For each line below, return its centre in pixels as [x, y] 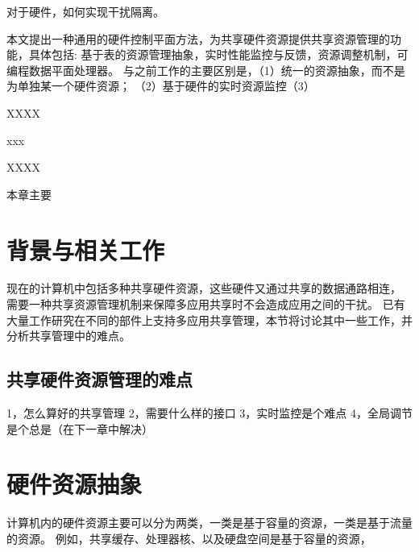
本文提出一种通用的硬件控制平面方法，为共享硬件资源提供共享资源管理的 [198, 38]
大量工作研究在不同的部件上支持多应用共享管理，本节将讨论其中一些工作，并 [209, 320]
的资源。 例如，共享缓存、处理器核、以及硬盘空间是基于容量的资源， [189, 538]
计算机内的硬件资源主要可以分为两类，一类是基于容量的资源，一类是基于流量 [209, 523]
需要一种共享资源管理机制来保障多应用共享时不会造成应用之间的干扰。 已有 [206, 304]
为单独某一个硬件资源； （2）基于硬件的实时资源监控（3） [161, 86]
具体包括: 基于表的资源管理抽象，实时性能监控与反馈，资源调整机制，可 [218, 54]
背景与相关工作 [86, 249]
